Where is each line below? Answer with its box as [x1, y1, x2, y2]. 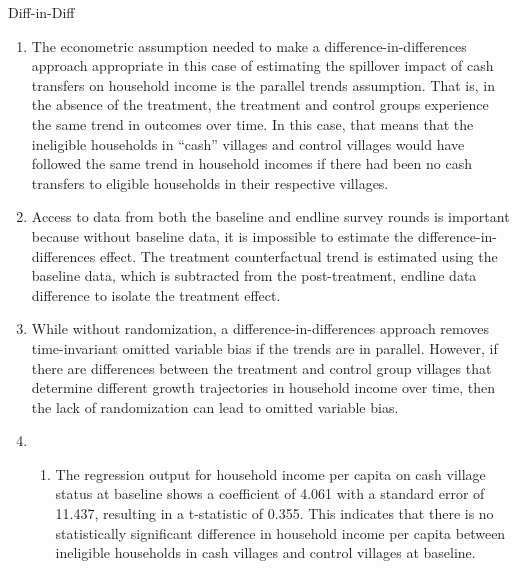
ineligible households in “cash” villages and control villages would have [31, 133, 465, 154]
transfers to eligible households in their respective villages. [31, 172, 389, 193]
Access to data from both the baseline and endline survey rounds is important [31, 206, 510, 227]
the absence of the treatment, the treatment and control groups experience [31, 94, 489, 115]
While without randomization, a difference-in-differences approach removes [31, 318, 490, 339]
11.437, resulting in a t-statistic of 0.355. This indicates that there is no [55, 503, 494, 524]
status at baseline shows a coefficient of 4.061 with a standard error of [55, 483, 485, 504]
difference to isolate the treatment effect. [31, 284, 281, 305]
